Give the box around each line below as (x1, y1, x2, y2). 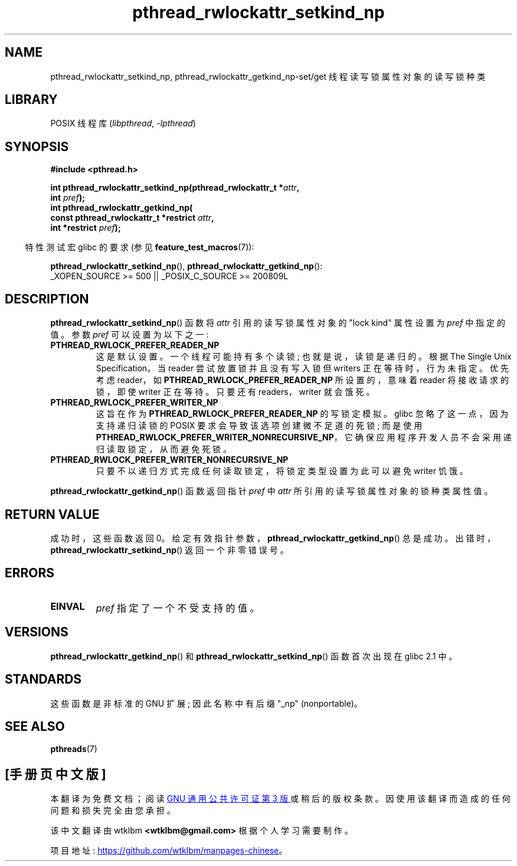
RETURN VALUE (5, 506, 100, 522)
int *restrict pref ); (50, 223, 121, 233)
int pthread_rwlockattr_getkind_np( (50, 202, 193, 213)
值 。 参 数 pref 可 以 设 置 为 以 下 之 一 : (50, 329, 209, 340)
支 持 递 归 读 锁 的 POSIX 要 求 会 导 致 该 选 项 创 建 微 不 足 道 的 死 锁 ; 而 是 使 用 (96, 420, 423, 431)
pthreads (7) (50, 744, 97, 754)
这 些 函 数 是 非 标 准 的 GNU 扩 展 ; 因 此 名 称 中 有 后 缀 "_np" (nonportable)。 (50, 698, 362, 708)
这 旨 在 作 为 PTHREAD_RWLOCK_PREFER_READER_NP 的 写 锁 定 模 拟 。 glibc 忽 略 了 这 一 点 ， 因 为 (96, 409, 509, 419)
